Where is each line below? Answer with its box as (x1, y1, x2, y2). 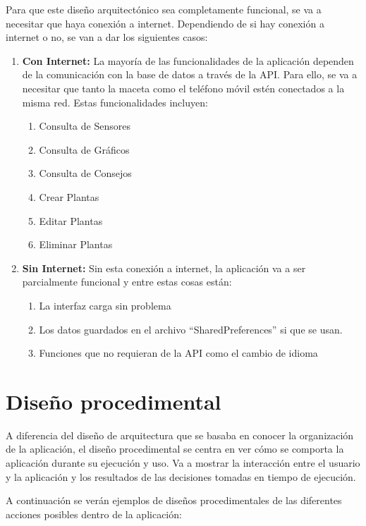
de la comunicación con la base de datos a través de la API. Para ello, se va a (22, 67, 358, 82)
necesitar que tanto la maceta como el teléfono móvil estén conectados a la (22, 80, 345, 95)
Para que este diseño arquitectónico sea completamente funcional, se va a (6, 2, 322, 16)
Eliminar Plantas (39, 237, 113, 252)
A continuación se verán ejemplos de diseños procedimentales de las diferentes (6, 493, 342, 508)
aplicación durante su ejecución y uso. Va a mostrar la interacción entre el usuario (6, 455, 360, 470)
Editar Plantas (39, 213, 103, 228)
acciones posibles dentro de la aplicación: (6, 506, 182, 521)
